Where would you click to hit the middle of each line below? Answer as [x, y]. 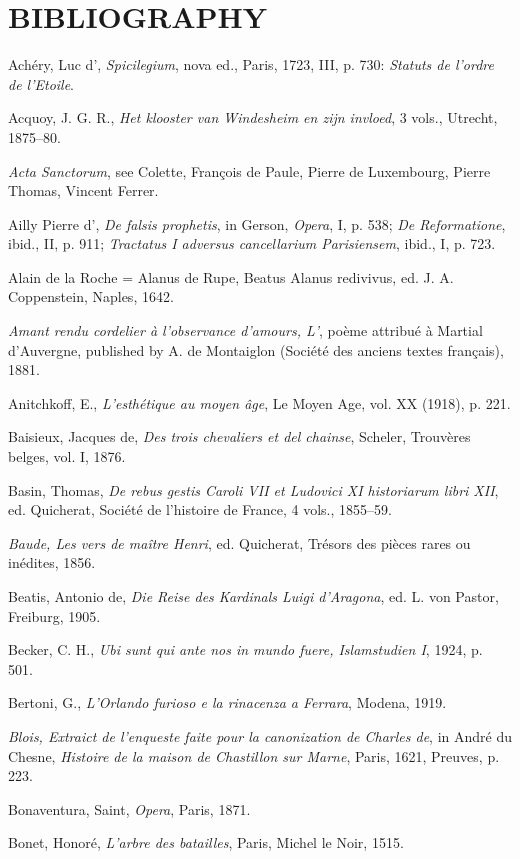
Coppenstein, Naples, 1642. [91, 296]
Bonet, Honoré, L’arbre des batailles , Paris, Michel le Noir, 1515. [206, 842]
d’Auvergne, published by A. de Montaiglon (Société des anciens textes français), [256, 349]
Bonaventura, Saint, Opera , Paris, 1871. [129, 808]
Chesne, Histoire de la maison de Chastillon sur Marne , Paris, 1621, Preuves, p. [254, 755]
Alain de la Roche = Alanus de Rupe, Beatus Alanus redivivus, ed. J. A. [231, 276]
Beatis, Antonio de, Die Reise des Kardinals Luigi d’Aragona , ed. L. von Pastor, [253, 596]
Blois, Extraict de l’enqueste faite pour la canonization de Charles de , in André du [260, 735]
